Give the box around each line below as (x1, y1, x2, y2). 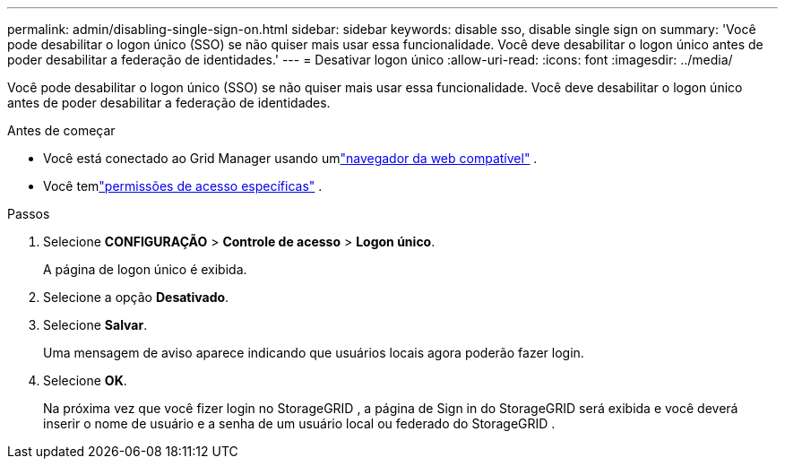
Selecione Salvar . (43, 317, 148, 332)
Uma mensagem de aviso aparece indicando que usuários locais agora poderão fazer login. (43, 345, 584, 360)
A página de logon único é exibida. (43, 262, 247, 277)
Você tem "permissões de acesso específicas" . (43, 178, 323, 194)
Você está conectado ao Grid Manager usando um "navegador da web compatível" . (43, 151, 538, 166)
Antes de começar (7, 123, 116, 138)
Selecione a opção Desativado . (43, 289, 229, 305)
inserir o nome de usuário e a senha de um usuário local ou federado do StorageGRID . (43, 416, 556, 431)
